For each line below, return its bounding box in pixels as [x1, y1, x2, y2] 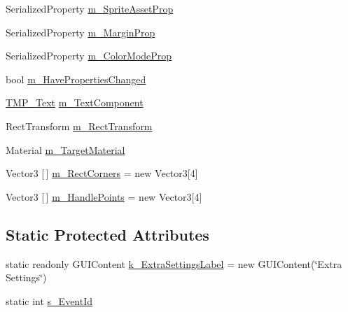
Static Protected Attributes [6, 223, 209, 245]
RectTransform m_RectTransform [6, 118, 153, 133]
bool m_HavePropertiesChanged [6, 71, 146, 86]
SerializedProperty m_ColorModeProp [6, 48, 172, 63]
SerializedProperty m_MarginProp [6, 24, 155, 39]
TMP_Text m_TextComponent [6, 95, 144, 110]
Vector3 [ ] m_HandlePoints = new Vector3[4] [6, 189, 202, 204]
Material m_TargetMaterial [6, 142, 125, 157]
